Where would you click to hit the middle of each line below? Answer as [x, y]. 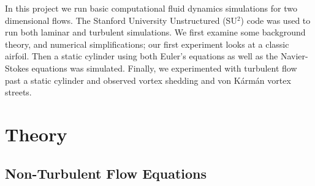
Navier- [294, 56]
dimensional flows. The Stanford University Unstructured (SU [121, 20]
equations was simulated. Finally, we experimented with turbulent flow [164, 68]
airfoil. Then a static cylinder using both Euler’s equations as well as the [142, 56]
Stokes [17, 68]
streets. [18, 92]
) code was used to [275, 20]
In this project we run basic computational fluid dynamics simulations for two [151, 8]
